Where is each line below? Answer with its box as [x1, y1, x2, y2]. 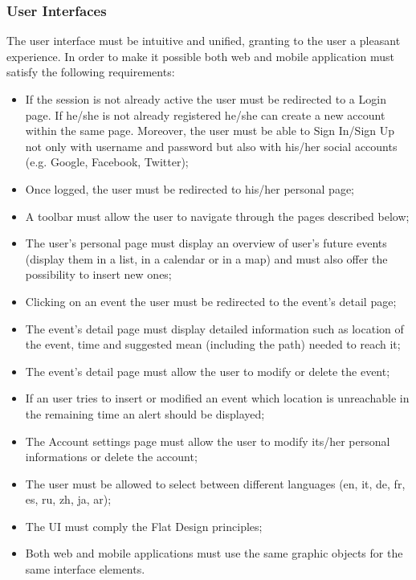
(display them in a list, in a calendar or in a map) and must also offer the [25, 250, 388, 267]
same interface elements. [25, 561, 145, 578]
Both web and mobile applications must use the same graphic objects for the [25, 545, 403, 562]
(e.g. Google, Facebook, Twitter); [25, 153, 189, 170]
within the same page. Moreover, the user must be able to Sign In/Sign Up [25, 122, 395, 139]
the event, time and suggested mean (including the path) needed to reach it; [25, 336, 401, 353]
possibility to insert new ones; [25, 266, 172, 283]
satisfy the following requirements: [6, 63, 175, 80]
